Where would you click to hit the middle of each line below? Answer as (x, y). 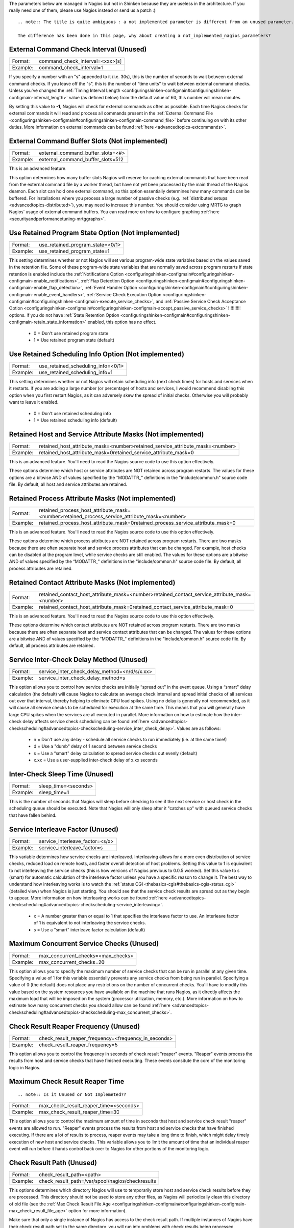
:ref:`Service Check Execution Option (124, 294)
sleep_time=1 (54, 792)
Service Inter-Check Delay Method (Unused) (78, 660)
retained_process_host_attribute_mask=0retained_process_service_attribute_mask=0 (137, 523)
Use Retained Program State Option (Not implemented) (94, 233)
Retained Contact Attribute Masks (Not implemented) (92, 582)
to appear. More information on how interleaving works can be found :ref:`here (88, 898)
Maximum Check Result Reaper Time (67, 1081)
